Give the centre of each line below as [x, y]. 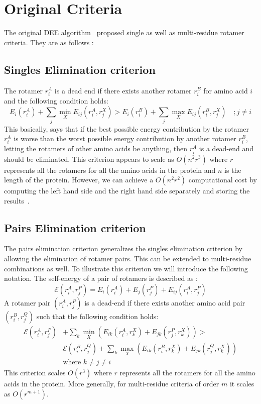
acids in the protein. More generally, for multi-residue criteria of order [112, 383]
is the [233, 170]
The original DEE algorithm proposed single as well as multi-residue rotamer [124, 32]
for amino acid [226, 90]
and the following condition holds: [56, 100]
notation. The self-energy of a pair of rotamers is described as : [101, 278]
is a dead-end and [226, 148]
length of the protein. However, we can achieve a [79, 180]
